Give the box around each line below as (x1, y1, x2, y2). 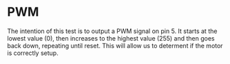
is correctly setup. (7, 49, 59, 57)
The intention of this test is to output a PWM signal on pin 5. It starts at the (7, 27, 218, 35)
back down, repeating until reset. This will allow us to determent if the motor (7, 41, 223, 50)
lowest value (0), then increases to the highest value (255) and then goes (7, 34, 215, 42)
